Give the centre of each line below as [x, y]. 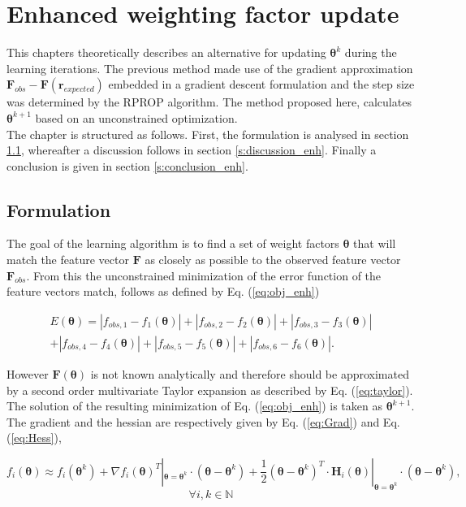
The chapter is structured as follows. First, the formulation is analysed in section [208, 134]
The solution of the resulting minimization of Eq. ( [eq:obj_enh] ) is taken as [194, 406]
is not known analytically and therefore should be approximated [250, 373]
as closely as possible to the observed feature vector [273, 260]
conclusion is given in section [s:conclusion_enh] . [127, 165]
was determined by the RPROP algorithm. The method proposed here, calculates [209, 102]
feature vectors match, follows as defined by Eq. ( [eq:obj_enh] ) [163, 291]
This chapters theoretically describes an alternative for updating [166, 52]
